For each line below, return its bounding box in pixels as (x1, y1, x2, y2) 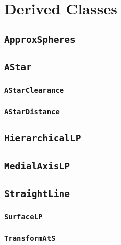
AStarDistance (4, 108, 60, 116)
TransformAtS (4, 234, 56, 243)
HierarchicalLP (4, 133, 81, 144)
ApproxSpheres (4, 34, 76, 45)
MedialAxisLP (4, 160, 70, 171)
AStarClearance (4, 86, 64, 95)
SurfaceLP (4, 212, 43, 221)
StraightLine (4, 188, 70, 200)
